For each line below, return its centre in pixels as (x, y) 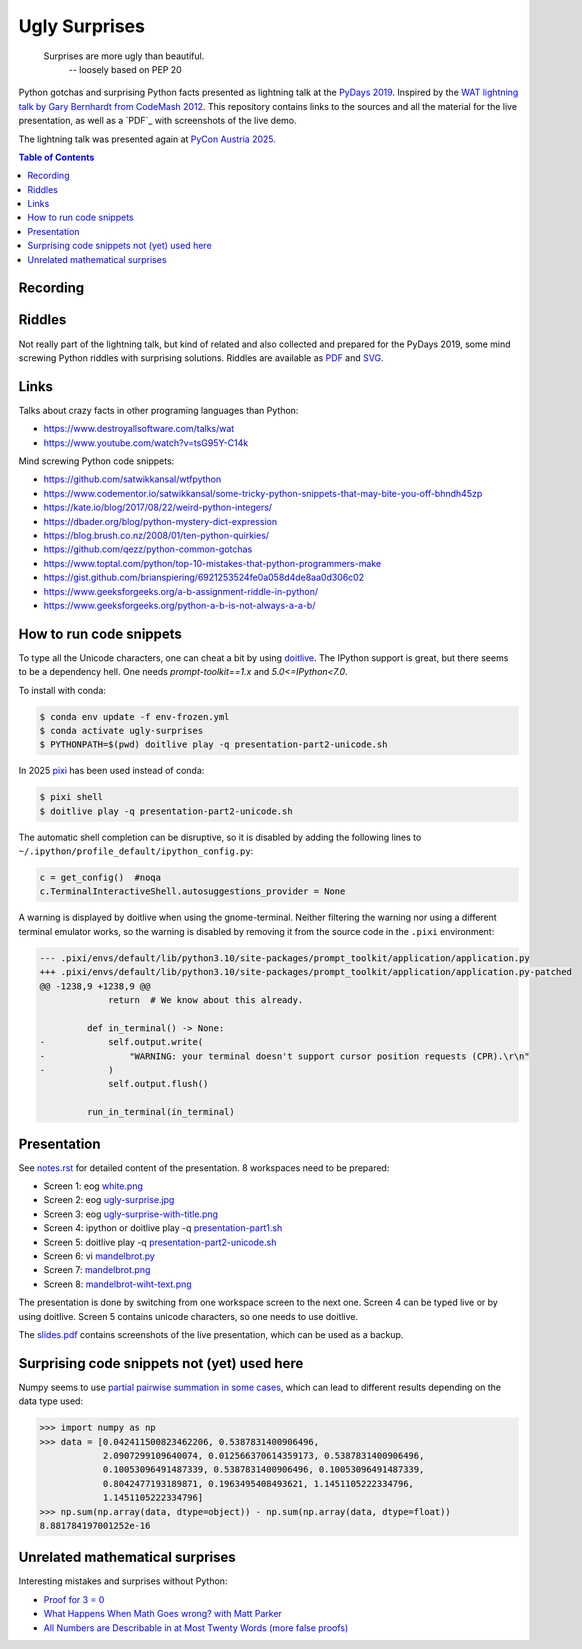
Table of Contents (56, 157)
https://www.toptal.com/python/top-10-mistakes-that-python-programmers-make (212, 563)
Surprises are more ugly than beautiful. (124, 56)
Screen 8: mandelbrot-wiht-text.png (117, 1284)
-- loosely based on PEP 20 (125, 69)
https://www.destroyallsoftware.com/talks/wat (139, 429)
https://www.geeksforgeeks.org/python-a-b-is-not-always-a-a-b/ (179, 605)
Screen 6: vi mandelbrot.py (99, 1256)
